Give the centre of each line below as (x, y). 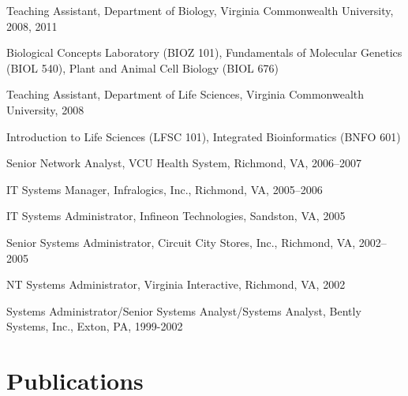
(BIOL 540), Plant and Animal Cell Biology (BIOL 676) (142, 67)
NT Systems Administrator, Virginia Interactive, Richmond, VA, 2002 (176, 284)
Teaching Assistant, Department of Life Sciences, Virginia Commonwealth (185, 94)
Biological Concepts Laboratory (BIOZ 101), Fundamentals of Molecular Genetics (204, 52)
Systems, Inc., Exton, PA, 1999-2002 (95, 326)
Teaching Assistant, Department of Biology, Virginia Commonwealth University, (200, 10)
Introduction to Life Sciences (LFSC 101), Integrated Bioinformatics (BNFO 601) (204, 136)
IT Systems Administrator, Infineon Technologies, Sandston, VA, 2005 (176, 216)
